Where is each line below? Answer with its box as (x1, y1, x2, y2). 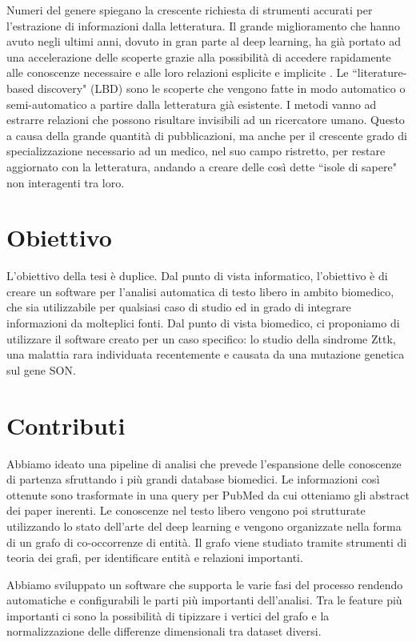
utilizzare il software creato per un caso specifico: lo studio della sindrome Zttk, (6, 330, 396, 347)
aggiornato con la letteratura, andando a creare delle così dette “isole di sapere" (6, 158, 397, 175)
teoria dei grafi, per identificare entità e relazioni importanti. (6, 549, 303, 566)
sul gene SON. (6, 361, 76, 378)
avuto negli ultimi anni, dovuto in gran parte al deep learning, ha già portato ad (6, 33, 401, 50)
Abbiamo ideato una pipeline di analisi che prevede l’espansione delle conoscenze (6, 455, 402, 471)
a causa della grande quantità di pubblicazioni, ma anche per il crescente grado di (6, 126, 407, 143)
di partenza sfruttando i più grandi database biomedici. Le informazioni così (6, 471, 380, 488)
